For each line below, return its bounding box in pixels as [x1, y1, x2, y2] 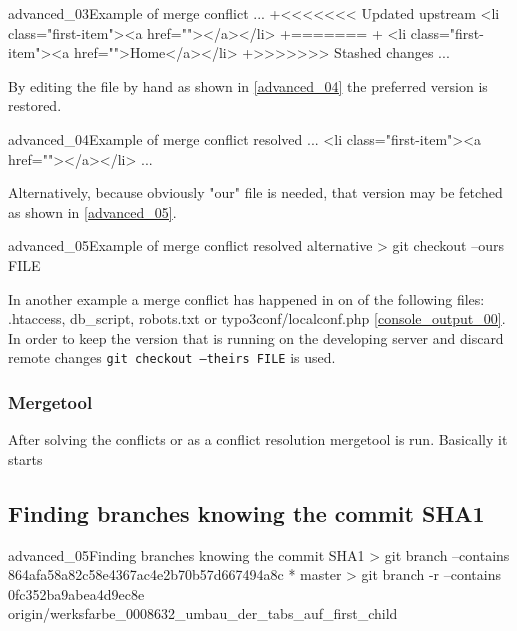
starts [8, 448, 43, 469]
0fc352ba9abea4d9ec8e [8, 583, 145, 604]
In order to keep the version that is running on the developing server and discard [8, 327, 504, 348]
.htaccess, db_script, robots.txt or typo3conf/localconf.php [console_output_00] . [8, 308, 506, 329]
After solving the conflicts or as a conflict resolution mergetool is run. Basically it [8, 429, 508, 450]
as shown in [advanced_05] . [8, 201, 177, 222]
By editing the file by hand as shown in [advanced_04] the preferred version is [8, 75, 488, 96]
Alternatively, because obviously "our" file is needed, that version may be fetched [8, 182, 503, 203]
